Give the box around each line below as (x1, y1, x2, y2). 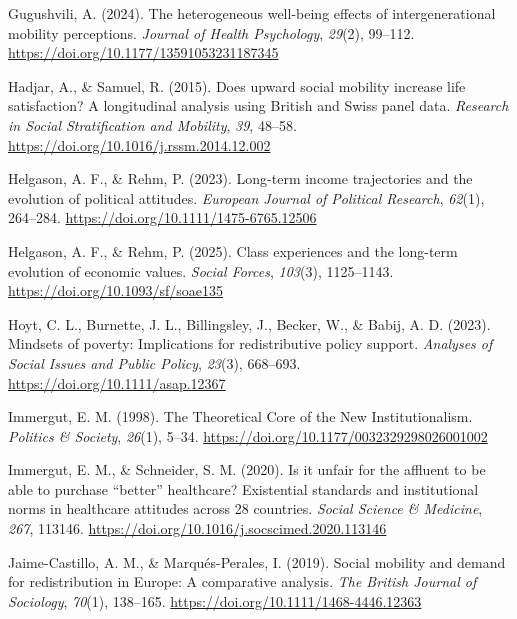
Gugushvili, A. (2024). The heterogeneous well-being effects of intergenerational (8, 3, 496, 23)
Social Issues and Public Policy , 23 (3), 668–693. (8, 352, 301, 373)
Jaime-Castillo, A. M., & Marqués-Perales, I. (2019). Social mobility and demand (8, 551, 506, 572)
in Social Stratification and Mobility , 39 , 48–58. (8, 114, 297, 135)
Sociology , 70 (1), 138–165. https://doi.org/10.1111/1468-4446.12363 (8, 590, 422, 611)
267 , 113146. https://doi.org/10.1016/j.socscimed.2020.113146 (8, 518, 387, 539)
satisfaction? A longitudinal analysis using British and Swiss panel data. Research (8, 95, 509, 116)
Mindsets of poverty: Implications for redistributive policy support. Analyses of (8, 333, 493, 354)
